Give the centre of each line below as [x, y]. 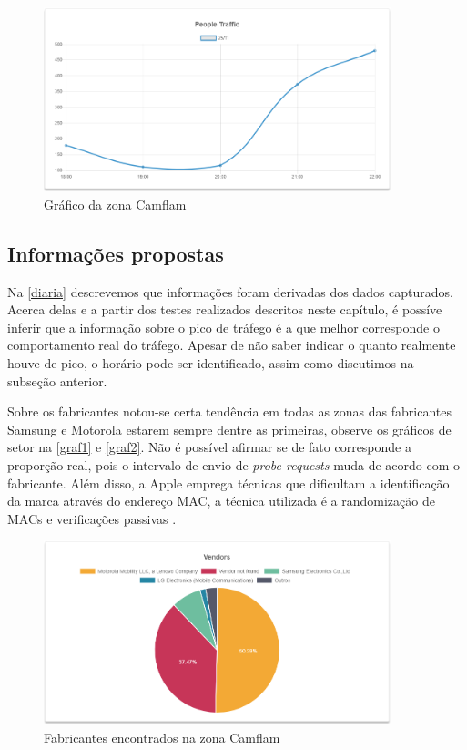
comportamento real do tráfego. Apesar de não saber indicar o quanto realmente [232, 345]
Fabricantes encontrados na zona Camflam [162, 737]
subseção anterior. [57, 380]
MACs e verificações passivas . [92, 518]
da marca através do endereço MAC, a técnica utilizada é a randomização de [221, 501]
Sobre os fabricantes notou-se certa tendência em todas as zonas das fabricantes [229, 411]
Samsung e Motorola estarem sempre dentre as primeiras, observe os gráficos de [229, 429]
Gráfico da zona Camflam [115, 204]
